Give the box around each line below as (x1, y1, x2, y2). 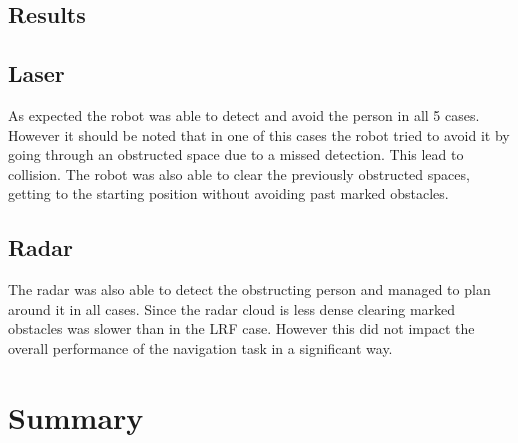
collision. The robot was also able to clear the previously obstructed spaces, (8, 163, 470, 184)
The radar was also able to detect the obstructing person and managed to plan (8, 279, 491, 300)
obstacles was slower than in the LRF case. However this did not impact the (8, 318, 475, 339)
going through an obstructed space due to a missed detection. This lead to (8, 144, 464, 165)
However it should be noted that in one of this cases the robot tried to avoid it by (8, 124, 510, 145)
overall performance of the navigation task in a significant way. (8, 337, 393, 358)
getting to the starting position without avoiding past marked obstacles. (8, 183, 449, 204)
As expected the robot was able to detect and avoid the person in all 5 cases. (8, 104, 480, 125)
